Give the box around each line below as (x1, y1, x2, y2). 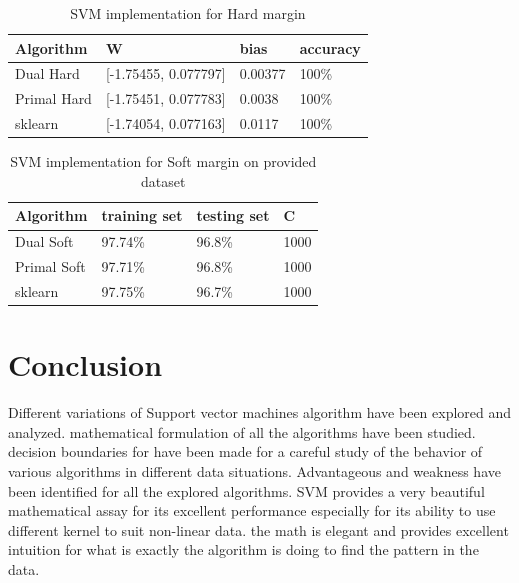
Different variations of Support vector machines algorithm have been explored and (8, 402, 512, 423)
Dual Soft (15, 231, 74, 252)
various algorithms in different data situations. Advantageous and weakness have (8, 460, 501, 481)
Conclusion (8, 344, 163, 385)
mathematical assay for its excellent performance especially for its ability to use (8, 500, 496, 521)
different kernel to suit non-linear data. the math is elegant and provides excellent (8, 519, 509, 540)
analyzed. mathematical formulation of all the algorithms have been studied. (8, 421, 476, 442)
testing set (196, 205, 270, 226)
